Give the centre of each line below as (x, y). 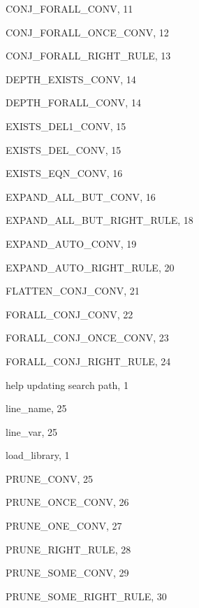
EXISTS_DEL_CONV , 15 (64, 149)
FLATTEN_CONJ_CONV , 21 (73, 291)
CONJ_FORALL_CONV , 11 (69, 8)
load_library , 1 (38, 455)
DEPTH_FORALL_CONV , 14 (73, 102)
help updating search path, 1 (67, 384)
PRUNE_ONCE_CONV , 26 (67, 502)
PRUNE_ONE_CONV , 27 (64, 526)
